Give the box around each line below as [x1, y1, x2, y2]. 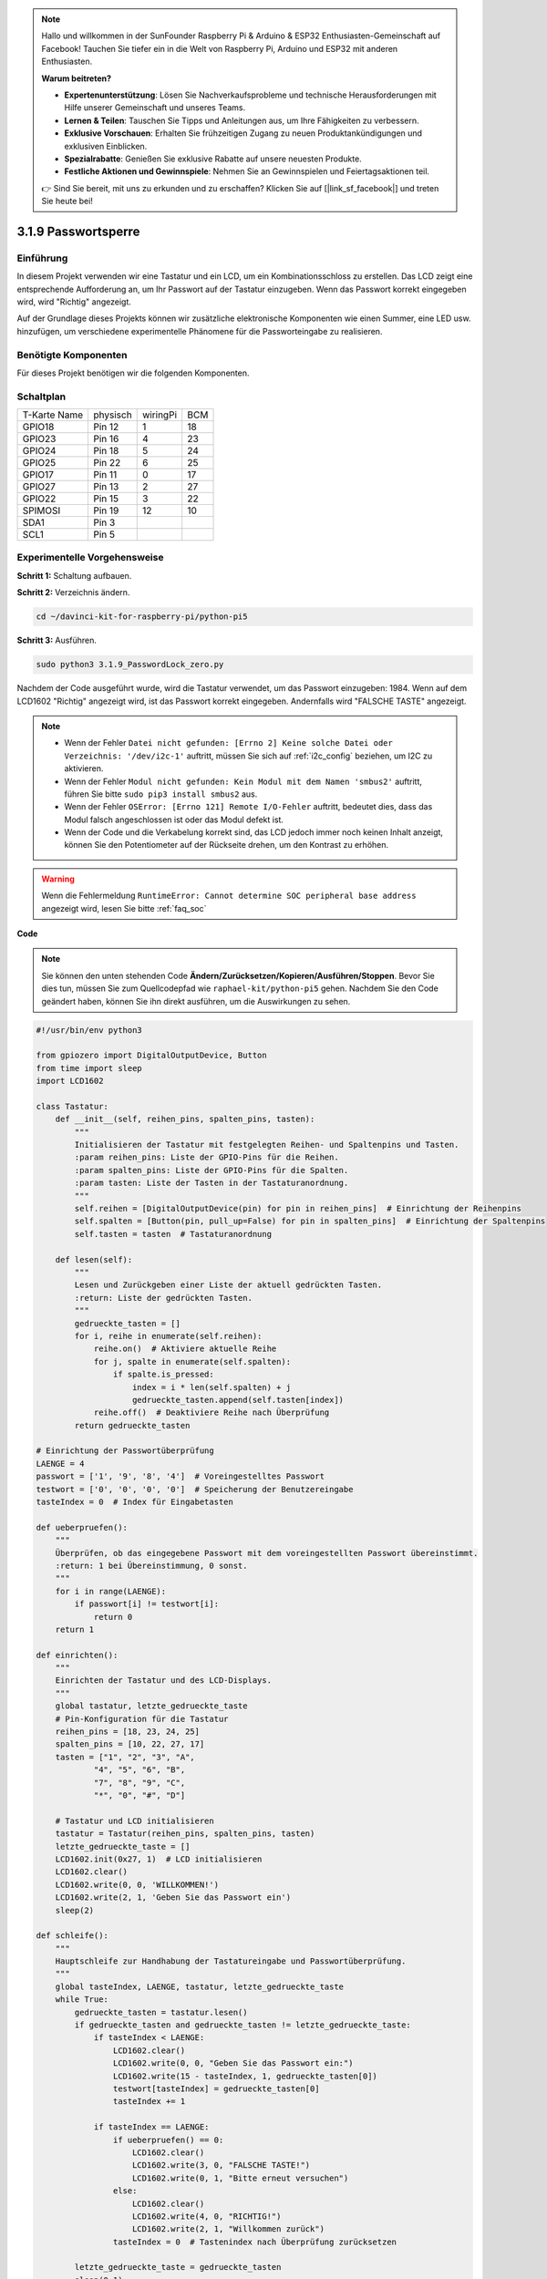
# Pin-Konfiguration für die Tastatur [55, 1714, 229, 1724]
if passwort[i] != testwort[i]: [74, 1599, 219, 1609]
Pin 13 [93, 480, 119, 493]
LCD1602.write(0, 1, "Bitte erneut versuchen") [132, 2172, 349, 2183]
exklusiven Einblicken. [64, 140, 148, 151]
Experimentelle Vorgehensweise [16, 552, 164, 564]
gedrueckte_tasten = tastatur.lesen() [74, 2006, 248, 2017]
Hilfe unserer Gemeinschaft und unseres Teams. [64, 102, 246, 113]
